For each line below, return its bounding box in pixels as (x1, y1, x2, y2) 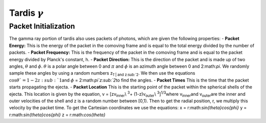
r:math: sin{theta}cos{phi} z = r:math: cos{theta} (9, 112, 106, 118)
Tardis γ (9, 7, 44, 18)
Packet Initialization (9, 22, 75, 31)
